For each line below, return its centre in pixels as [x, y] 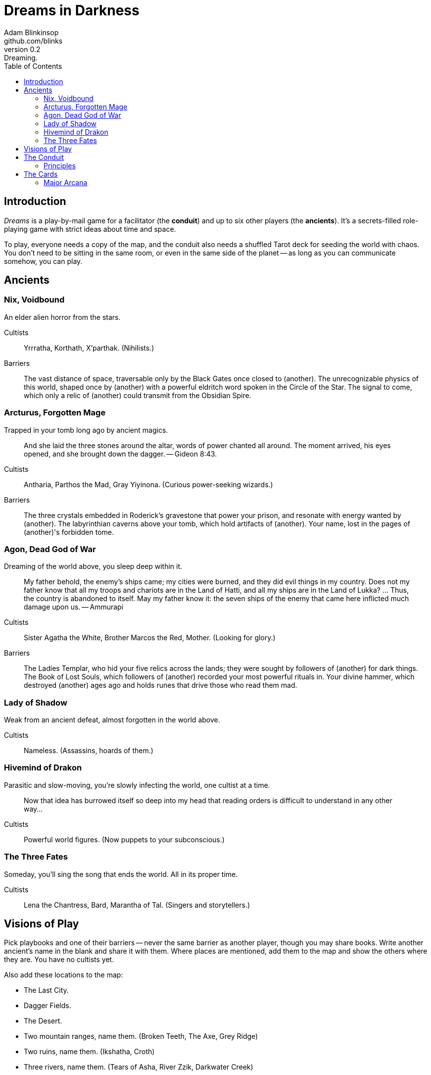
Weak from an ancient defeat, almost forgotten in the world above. [112, 720]
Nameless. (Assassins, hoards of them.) [89, 751]
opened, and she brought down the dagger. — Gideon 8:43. [120, 454]
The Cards [41, 174]
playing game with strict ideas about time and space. [90, 229]
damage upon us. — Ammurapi [74, 607]
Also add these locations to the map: [64, 975]
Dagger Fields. [48, 1006]
